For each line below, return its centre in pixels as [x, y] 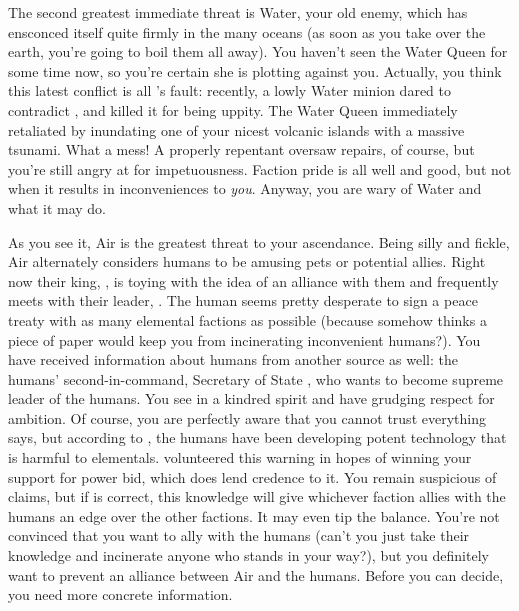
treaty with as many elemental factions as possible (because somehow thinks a [247, 319]
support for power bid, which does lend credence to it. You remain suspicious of [252, 476]
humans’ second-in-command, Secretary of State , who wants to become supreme [256, 378]
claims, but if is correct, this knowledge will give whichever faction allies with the [257, 496]
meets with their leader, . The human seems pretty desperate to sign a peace [243, 300]
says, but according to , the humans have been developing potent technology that [257, 437]
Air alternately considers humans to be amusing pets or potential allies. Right [247, 261]
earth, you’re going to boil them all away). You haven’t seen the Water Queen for [258, 51]
